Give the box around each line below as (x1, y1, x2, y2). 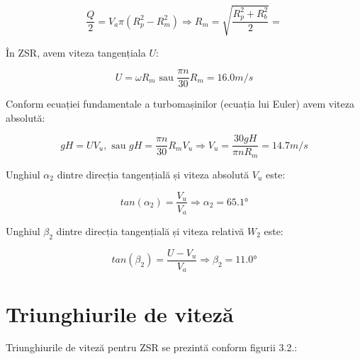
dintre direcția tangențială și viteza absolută (57, 166, 249, 181)
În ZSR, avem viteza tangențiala (6, 45, 146, 59)
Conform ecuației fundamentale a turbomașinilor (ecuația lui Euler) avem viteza (6, 96, 354, 111)
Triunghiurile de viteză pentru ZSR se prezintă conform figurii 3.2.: (6, 340, 298, 355)
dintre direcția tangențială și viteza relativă (56, 224, 244, 239)
